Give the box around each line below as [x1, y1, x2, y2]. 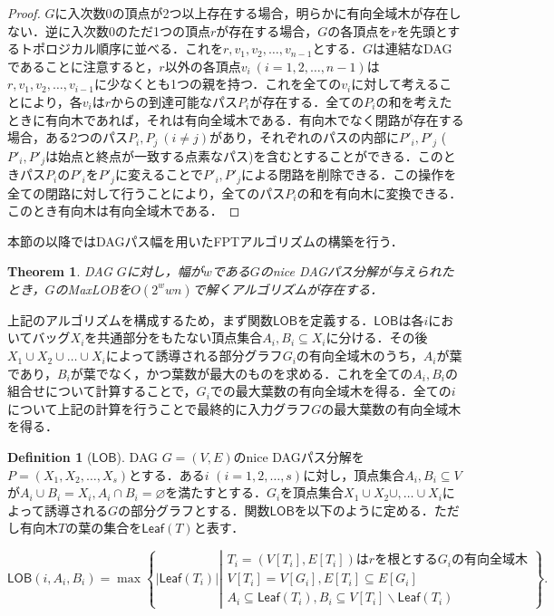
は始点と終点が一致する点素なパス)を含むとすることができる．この [44, 146, 443, 165]
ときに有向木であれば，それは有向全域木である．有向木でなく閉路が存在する [7, 110, 464, 129]
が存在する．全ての [249, 91, 364, 111]
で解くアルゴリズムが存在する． [192, 279, 384, 298]
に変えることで [114, 165, 204, 184]
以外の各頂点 [164, 56, 241, 75]
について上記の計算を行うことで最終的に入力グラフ [7, 399, 312, 418]
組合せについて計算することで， [7, 381, 197, 400]
